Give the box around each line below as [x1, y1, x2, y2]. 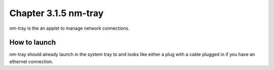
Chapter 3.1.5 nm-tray [9, 8, 104, 19]
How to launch [9, 38, 56, 47]
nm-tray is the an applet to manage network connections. [9, 25, 129, 31]
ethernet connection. [9, 58, 53, 64]
